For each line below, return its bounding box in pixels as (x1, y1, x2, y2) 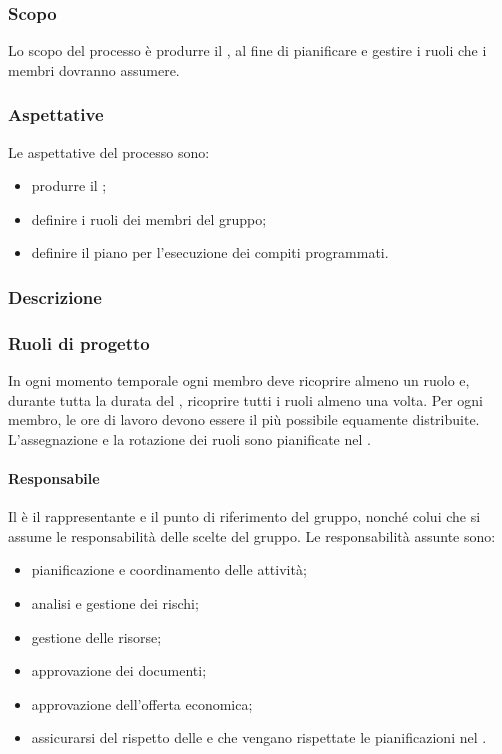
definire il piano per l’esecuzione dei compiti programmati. (31, 242, 389, 263)
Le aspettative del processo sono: (8, 141, 210, 162)
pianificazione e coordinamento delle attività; (31, 559, 307, 580)
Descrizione (8, 284, 102, 309)
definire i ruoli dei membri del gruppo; (31, 208, 267, 229)
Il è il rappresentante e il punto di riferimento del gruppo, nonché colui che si (8, 506, 481, 527)
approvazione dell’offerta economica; (31, 693, 253, 714)
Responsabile (8, 468, 100, 489)
